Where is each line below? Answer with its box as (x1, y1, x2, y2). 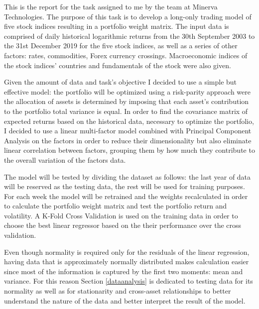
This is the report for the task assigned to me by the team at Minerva (4, 1, 218, 11)
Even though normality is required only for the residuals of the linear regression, (4, 246, 250, 257)
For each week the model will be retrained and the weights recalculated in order (4, 191, 248, 201)
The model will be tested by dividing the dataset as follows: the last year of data (4, 171, 251, 182)
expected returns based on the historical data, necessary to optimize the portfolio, (4, 115, 254, 126)
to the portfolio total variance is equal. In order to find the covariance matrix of (4, 105, 248, 116)
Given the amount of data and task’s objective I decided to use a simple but (4, 77, 237, 87)
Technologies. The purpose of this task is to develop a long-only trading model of (4, 11, 252, 21)
